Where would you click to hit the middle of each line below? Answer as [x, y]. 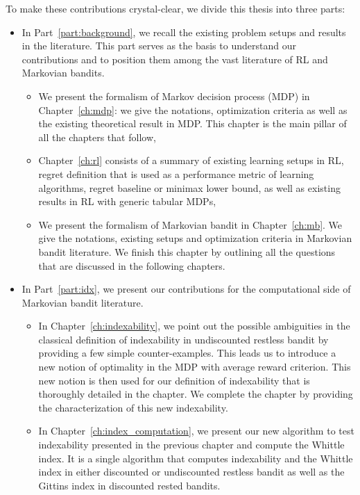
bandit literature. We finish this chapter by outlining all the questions [187, 251]
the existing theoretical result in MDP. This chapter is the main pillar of [192, 123]
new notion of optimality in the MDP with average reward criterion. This [195, 367]
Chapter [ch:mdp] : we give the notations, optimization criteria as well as [193, 109]
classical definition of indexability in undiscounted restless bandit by [183, 339]
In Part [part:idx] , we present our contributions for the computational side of [186, 289]
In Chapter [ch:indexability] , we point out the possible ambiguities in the [194, 326]
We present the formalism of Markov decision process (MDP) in [174, 96]
